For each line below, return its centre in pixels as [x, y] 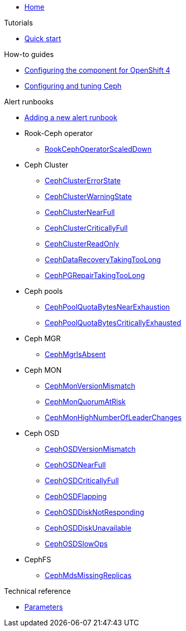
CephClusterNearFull [80, 212]
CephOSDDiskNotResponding [95, 512]
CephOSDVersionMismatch [90, 449]
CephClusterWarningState [88, 196]
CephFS [38, 559]
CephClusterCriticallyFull [86, 228]
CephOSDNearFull [75, 465]
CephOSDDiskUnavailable [88, 528]
